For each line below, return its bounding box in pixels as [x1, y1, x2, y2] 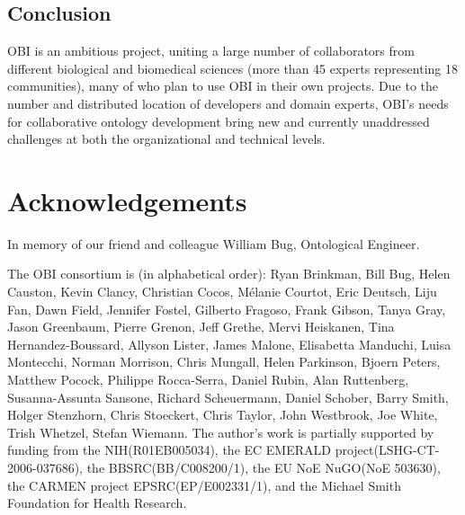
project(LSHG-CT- [335, 440, 440, 459]
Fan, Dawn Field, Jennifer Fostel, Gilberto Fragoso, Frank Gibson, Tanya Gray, [7, 299, 446, 318]
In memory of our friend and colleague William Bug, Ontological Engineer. [7, 234, 420, 253]
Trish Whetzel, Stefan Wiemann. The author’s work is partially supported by [7, 422, 434, 441]
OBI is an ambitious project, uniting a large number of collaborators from [7, 41, 415, 60]
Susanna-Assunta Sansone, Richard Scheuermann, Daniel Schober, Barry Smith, [7, 387, 449, 406]
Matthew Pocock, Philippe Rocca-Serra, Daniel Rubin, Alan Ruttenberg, [7, 370, 409, 389]
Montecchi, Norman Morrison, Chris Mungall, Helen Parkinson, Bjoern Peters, [7, 352, 441, 371]
